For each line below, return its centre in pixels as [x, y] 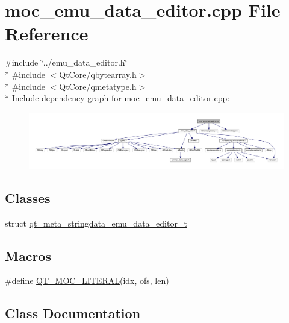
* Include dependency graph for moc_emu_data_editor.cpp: [117, 98]
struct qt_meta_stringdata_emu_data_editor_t [96, 223]
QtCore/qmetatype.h [98, 86]
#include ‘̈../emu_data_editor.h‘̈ [66, 62]
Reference [47, 33]
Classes [28, 197]
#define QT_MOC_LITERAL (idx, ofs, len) [87, 281]
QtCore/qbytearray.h [98, 74]
